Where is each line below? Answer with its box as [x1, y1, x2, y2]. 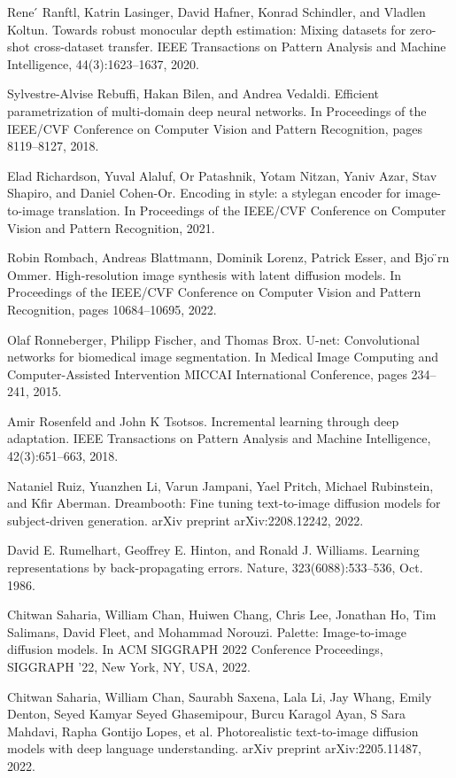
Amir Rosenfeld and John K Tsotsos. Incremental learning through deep [7, 411, 399, 430]
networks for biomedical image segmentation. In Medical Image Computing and [7, 347, 439, 366]
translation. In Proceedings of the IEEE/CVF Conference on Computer [58, 200, 446, 219]
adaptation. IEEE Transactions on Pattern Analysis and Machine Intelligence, [7, 429, 431, 447]
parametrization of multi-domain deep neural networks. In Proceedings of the [7, 101, 427, 120]
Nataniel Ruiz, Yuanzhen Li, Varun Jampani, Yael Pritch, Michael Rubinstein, [7, 476, 434, 494]
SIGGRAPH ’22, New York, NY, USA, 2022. [7, 657, 251, 675]
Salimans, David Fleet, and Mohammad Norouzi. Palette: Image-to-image [7, 622, 407, 641]
